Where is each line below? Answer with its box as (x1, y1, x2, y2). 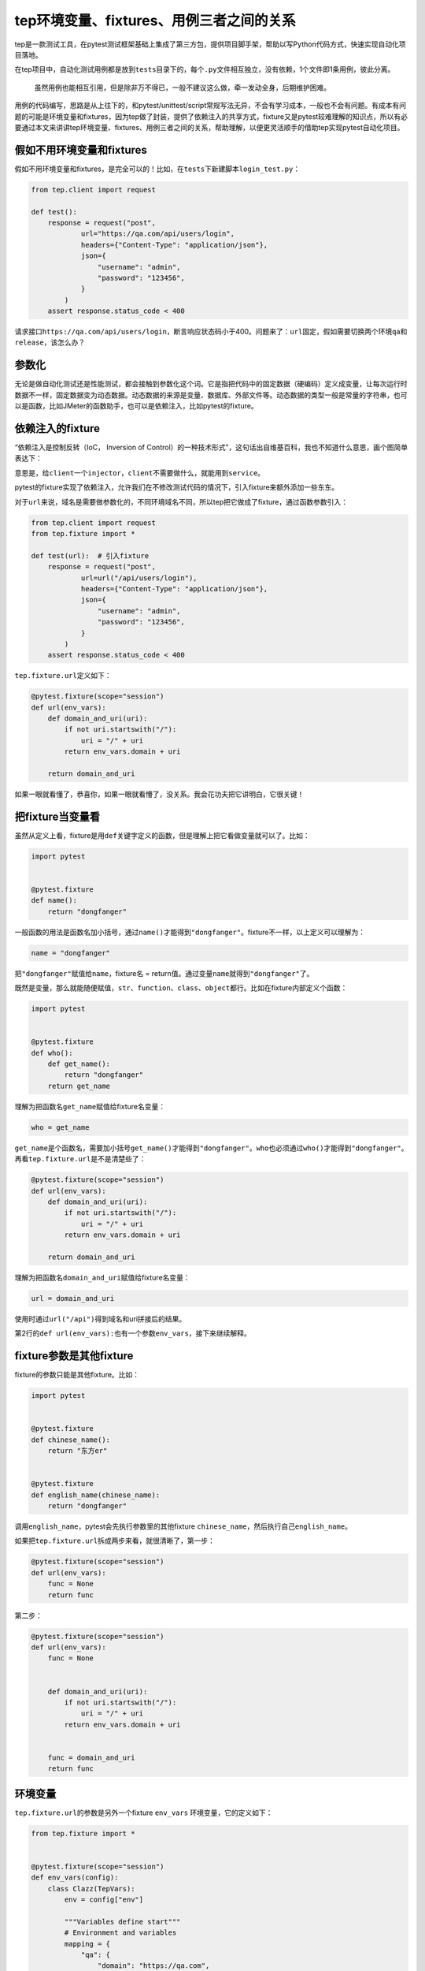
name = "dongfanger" (31, 948, 110, 957)
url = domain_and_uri (31, 1294, 115, 1302)
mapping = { (64, 1939, 110, 1948)
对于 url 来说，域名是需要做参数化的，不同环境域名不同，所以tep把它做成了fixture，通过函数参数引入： (14, 497, 349, 506)
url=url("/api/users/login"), (80, 573, 198, 583)
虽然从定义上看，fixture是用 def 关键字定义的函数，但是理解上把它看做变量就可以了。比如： (14, 830, 310, 840)
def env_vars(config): (31, 1873, 119, 1882)
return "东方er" (47, 1447, 108, 1455)
